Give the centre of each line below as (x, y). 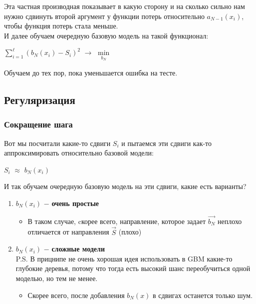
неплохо (230, 221)
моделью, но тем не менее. (57, 278)
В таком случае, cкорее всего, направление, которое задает (117, 221)
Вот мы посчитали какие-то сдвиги (57, 143)
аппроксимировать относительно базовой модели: (79, 153)
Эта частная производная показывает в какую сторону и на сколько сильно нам (125, 6)
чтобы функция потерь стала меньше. (61, 26)
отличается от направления (68, 232)
